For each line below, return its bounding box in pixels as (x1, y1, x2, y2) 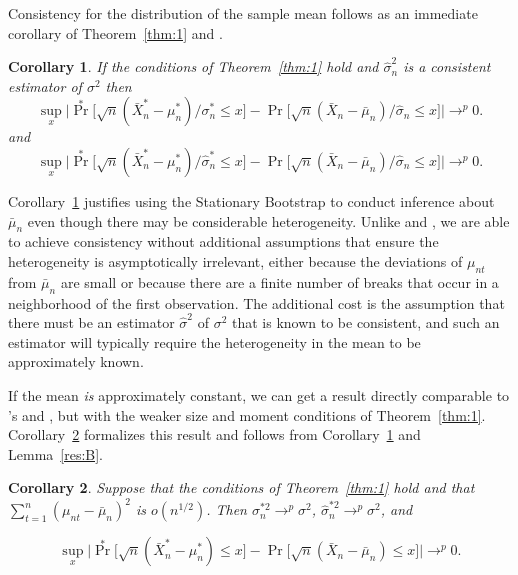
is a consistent (403, 56, 491, 77)
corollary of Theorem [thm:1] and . (8, 22, 223, 43)
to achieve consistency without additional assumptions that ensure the (8, 231, 439, 252)
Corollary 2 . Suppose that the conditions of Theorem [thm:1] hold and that (8, 477, 475, 498)
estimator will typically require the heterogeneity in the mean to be (8, 331, 421, 352)
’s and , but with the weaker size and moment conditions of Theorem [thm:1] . (8, 404, 486, 425)
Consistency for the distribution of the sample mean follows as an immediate (8, 3, 478, 23)
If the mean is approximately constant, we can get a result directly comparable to (8, 384, 510, 405)
